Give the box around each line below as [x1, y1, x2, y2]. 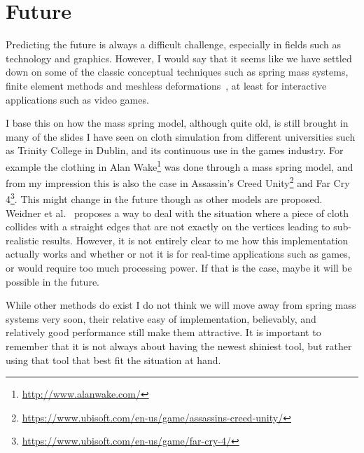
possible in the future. [6, 274, 99, 288]
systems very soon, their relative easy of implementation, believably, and [6, 311, 316, 326]
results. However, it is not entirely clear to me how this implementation [42, 232, 349, 247]
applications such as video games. [6, 92, 149, 106]
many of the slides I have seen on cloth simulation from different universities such [6, 129, 356, 144]
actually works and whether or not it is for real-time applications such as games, [6, 246, 351, 261]
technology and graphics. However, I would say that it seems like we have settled [6, 50, 352, 65]
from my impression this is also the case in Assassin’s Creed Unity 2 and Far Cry [6, 174, 350, 190]
